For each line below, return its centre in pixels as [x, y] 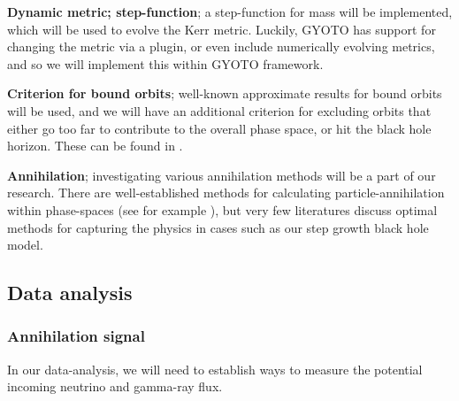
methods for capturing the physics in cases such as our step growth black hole [218, 227]
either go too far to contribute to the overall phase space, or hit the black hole [219, 128]
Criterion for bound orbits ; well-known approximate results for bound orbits [225, 93]
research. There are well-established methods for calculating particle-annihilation [226, 193]
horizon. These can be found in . [95, 146]
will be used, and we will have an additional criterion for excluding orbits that [219, 110]
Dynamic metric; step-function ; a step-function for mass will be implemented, [230, 12]
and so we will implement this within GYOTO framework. [165, 63]
